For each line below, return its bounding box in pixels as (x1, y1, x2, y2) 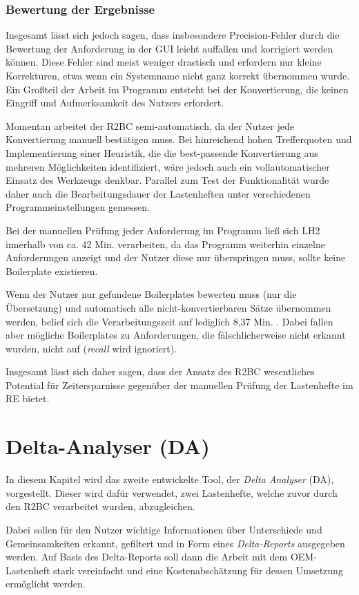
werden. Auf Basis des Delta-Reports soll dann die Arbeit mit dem (6, 549, 288, 564)
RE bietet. (6, 391, 50, 406)
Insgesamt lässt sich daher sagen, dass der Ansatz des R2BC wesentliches (6, 364, 315, 379)
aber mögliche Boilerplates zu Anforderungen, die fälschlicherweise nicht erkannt (6, 328, 346, 342)
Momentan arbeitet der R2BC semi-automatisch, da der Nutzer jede (6, 118, 294, 133)
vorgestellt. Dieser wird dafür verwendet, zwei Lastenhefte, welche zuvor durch (6, 485, 338, 500)
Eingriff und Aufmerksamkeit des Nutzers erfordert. (6, 95, 224, 110)
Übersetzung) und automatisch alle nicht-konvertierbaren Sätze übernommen (6, 300, 331, 314)
